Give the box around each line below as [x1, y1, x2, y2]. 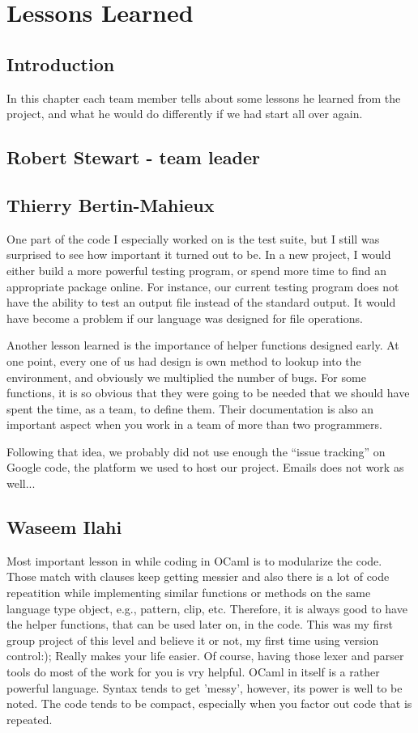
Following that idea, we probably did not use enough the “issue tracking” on [6, 443, 386, 460]
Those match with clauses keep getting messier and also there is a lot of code [6, 568, 390, 585]
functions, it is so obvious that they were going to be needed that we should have [6, 384, 410, 401]
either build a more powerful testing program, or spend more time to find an [6, 261, 387, 278]
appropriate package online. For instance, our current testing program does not [6, 278, 399, 294]
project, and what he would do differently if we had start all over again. [6, 105, 363, 122]
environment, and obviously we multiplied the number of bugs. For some [6, 368, 366, 385]
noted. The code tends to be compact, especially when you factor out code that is [6, 695, 412, 712]
